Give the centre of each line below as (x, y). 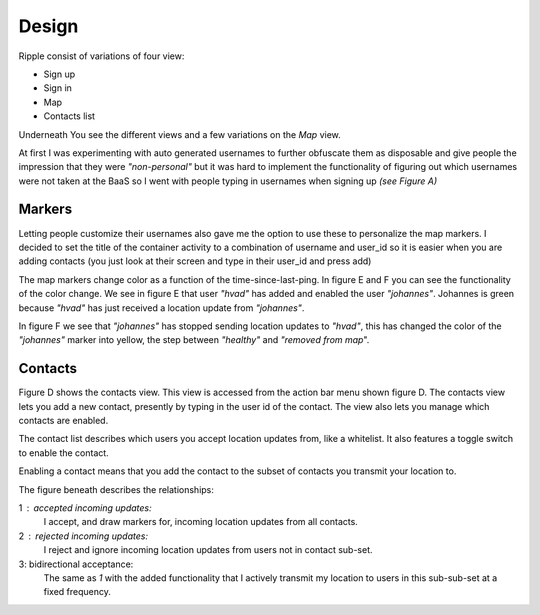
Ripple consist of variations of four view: (101, 56)
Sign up (59, 74)
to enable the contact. (63, 452)
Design (48, 26)
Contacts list (69, 116)
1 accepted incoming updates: (85, 507)
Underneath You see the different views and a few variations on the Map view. (180, 134)
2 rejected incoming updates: (83, 536)
